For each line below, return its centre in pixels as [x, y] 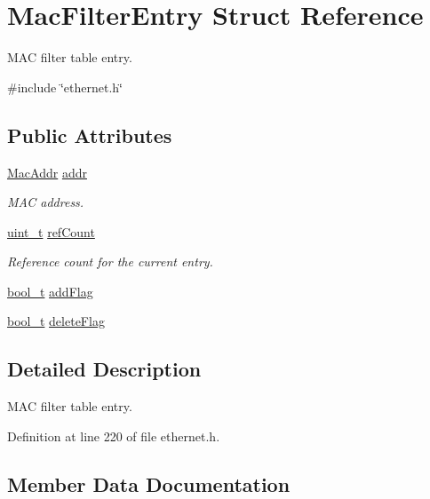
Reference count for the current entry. [110, 261]
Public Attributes [90, 135]
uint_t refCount [51, 231]
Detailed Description [104, 369]
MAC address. [46, 202]
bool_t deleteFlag [56, 321]
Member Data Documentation [149, 483]
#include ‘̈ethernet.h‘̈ [65, 87]
